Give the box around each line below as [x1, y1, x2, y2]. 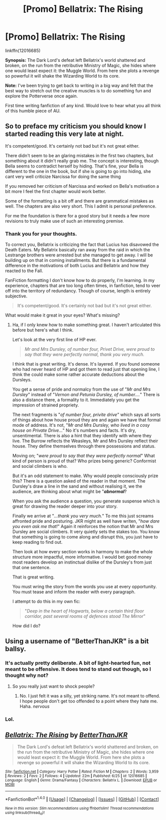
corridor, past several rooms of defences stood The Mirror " [24, 614, 146, 619]
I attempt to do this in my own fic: [12, 599, 81, 605]
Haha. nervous [19, 703, 50, 709]
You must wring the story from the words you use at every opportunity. [12, 584, 157, 590]
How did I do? [12, 623, 41, 629]
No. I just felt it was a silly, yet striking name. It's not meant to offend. [19, 693, 161, 698]
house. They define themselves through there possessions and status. [12, 443, 156, 449]
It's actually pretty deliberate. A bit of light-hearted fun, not [5, 659, 151, 666]
